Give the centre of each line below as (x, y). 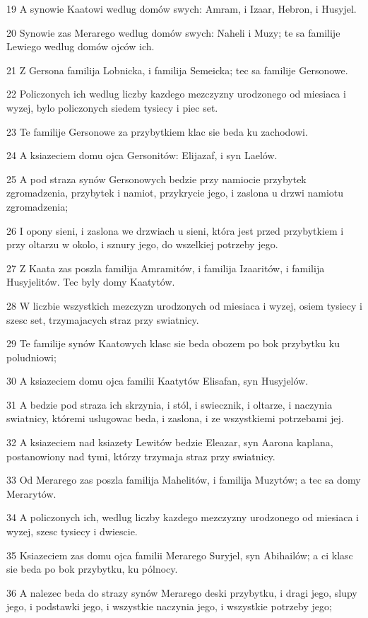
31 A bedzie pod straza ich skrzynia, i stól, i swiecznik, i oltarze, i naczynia (170, 404)
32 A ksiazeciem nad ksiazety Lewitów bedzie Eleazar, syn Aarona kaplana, (170, 442)
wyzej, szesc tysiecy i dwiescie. (72, 531)
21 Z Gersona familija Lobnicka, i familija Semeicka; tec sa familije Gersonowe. (177, 70)
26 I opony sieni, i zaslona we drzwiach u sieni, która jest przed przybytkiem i (175, 230)
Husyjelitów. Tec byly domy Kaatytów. (91, 282)
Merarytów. (31, 493)
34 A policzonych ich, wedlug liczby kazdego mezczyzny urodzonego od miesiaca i (183, 517)
